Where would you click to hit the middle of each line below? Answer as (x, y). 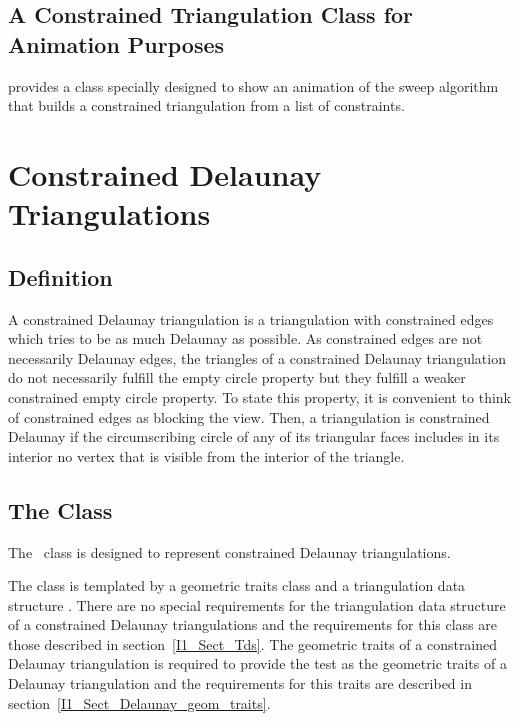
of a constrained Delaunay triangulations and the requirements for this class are (252, 624)
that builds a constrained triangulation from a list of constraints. (206, 105)
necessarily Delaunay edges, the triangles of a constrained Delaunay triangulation (257, 357)
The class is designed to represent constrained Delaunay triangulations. (229, 551)
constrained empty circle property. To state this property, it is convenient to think (260, 396)
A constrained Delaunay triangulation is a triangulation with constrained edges (251, 318)
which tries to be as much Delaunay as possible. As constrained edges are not (245, 338)
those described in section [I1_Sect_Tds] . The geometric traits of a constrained (253, 643)
